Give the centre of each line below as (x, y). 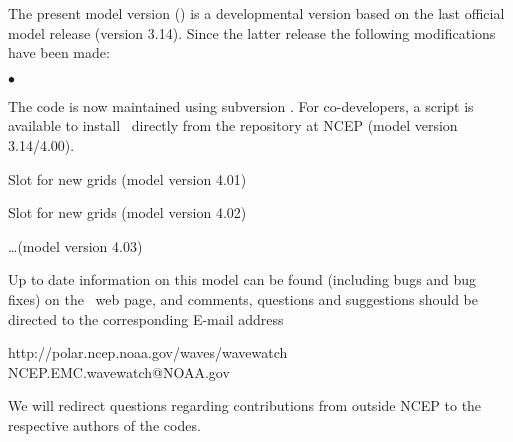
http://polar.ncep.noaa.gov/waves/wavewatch (148, 352)
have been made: (59, 52)
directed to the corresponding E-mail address (146, 318)
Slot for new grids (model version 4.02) (127, 212)
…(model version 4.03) (75, 245)
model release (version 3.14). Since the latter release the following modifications (252, 32)
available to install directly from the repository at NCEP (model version (233, 125)
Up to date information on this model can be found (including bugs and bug (242, 279)
